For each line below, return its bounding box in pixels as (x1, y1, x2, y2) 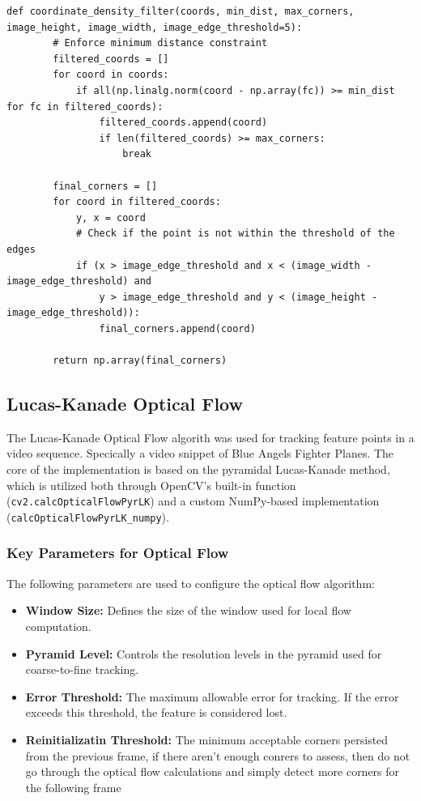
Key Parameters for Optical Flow (6, 543, 229, 563)
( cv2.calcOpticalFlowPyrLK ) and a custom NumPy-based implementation (6, 492, 380, 509)
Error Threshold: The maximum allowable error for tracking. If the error (25, 688, 399, 705)
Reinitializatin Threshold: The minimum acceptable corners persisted (25, 731, 389, 748)
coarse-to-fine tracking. (25, 661, 139, 678)
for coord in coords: (53, 69, 169, 81)
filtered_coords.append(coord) (99, 117, 268, 129)
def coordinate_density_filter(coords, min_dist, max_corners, (6, 6, 355, 17)
